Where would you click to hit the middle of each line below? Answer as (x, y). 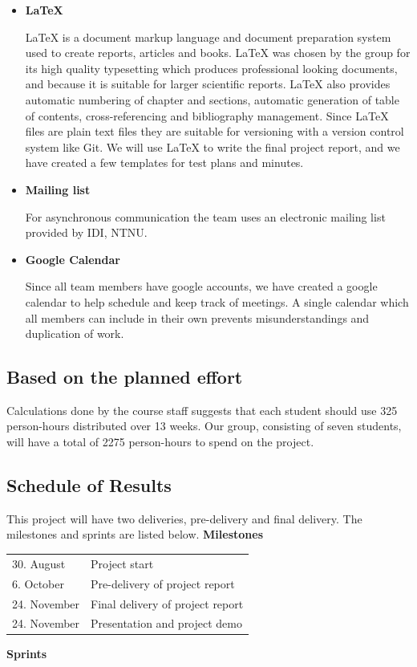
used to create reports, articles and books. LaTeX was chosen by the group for (218, 53)
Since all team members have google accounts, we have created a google (201, 286)
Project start (122, 563)
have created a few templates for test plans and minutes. (164, 163)
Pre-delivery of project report (163, 583)
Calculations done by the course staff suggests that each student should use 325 (202, 410)
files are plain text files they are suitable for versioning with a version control (215, 131)
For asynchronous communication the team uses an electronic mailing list (205, 216)
